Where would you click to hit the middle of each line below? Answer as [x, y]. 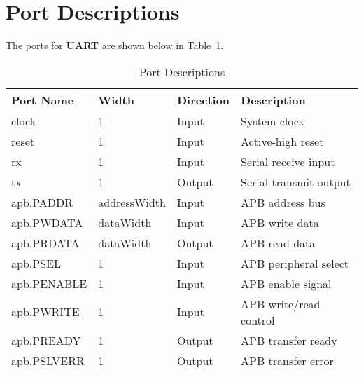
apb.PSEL [36, 263]
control [258, 320]
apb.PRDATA [45, 243]
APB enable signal [286, 283]
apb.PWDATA [47, 222]
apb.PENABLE [49, 283]
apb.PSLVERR [48, 360]
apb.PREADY [46, 340]
